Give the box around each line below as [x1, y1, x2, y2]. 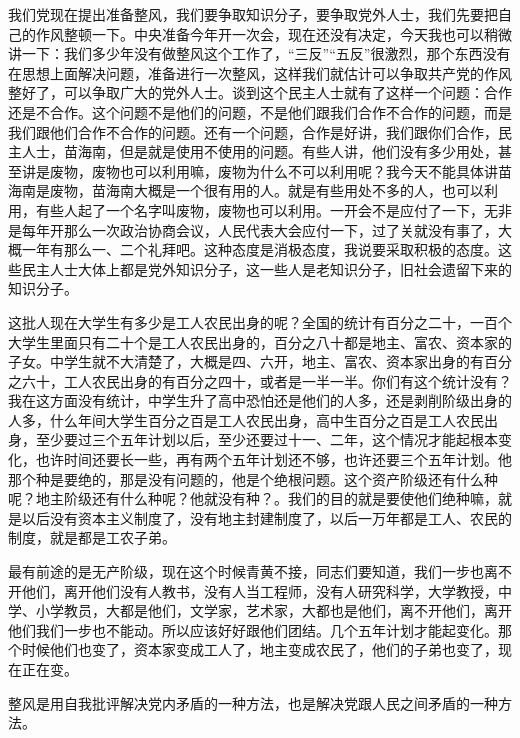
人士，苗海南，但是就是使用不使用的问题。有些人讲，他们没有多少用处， [21, 141, 498, 162]
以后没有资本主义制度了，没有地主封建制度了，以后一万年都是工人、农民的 [21, 507, 512, 528]
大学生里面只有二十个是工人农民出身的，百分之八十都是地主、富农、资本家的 [8, 331, 512, 352]
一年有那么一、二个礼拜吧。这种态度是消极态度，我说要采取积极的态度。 [21, 239, 498, 260]
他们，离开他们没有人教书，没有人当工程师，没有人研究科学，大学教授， [21, 580, 498, 601]
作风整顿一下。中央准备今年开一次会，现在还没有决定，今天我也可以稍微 [35, 23, 512, 44]
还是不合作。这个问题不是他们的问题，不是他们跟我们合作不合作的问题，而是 [8, 101, 512, 122]
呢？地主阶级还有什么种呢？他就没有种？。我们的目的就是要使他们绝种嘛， [8, 488, 498, 509]
